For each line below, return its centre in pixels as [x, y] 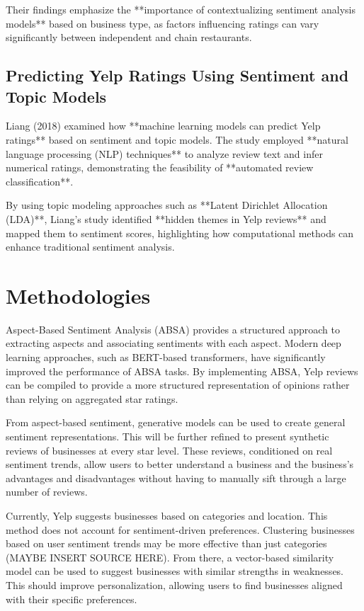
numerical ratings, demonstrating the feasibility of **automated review [160, 167]
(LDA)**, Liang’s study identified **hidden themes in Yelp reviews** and [166, 218]
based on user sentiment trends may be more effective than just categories [166, 543]
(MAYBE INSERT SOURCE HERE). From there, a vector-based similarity [170, 557]
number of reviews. [47, 492]
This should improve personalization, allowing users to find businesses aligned [174, 584]
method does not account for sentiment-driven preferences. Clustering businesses [180, 529]
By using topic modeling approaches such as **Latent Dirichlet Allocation [167, 205]
